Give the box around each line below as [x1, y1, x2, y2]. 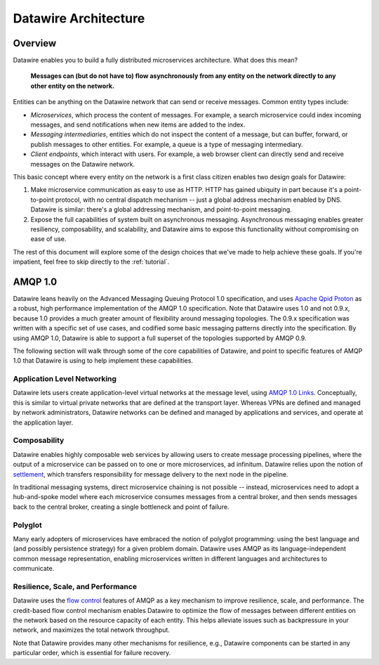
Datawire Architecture [13, 11, 145, 26]
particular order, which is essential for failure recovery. [13, 649, 171, 657]
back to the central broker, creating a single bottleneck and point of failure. [13, 503, 230, 511]
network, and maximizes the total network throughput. [13, 626, 170, 634]
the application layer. [13, 418, 74, 427]
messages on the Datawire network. [30, 160, 135, 168]
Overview [13, 37, 57, 49]
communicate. [13, 564, 55, 573]
